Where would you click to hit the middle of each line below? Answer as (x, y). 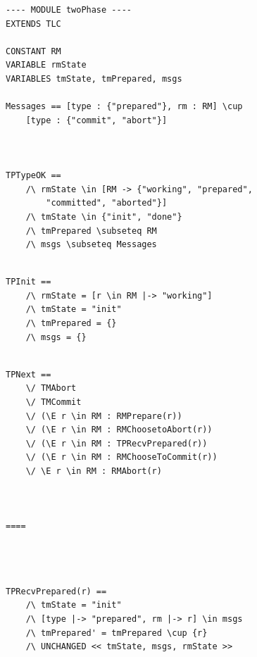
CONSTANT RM (33, 51)
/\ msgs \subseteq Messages (91, 245)
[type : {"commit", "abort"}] (96, 120)
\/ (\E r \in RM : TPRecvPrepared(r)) (117, 443)
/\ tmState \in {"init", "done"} (104, 217)
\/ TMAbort (51, 388)
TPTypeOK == (33, 176)
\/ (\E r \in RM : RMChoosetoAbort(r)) (119, 430)
